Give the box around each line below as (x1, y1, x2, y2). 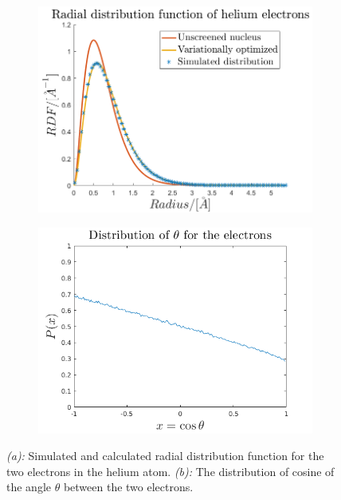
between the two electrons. (63, 478, 194, 495)
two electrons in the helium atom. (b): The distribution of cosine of (6, 462, 335, 479)
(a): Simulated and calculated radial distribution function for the (6, 447, 324, 464)
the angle (6, 478, 51, 495)
